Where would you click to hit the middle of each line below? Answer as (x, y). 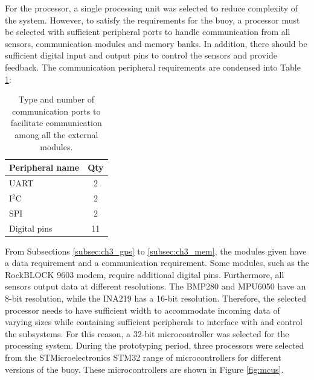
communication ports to (56, 111)
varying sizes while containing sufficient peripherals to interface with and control (154, 322)
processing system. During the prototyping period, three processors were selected (155, 345)
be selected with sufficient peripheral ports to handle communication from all (148, 32)
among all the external (56, 134)
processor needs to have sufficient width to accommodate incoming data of (143, 310)
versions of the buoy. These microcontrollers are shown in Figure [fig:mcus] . (144, 369)
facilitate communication (56, 123)
